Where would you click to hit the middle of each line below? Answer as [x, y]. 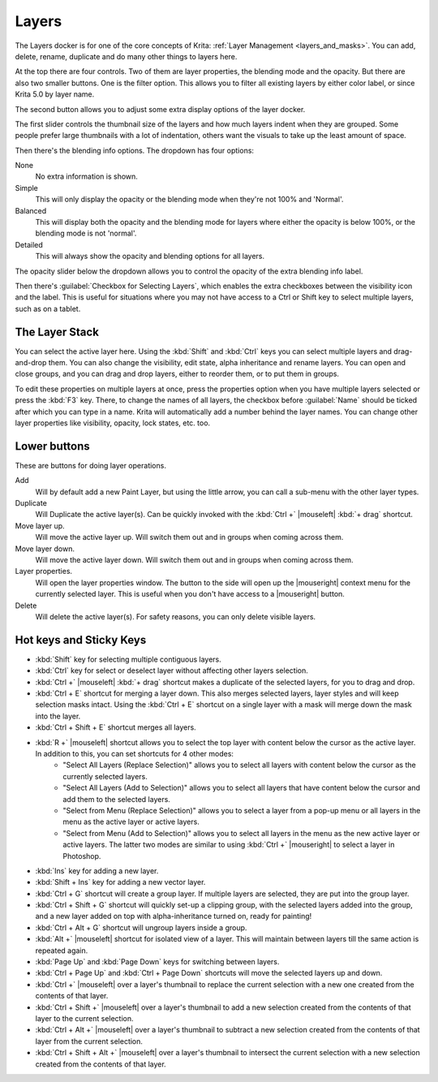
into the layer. [58, 716]
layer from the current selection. [89, 1041]
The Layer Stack [57, 332]
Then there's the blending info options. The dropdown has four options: [135, 150]
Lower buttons [53, 446]
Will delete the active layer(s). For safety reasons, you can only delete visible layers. [176, 616]
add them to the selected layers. [116, 799]
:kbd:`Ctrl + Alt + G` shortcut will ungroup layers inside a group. [141, 927]
